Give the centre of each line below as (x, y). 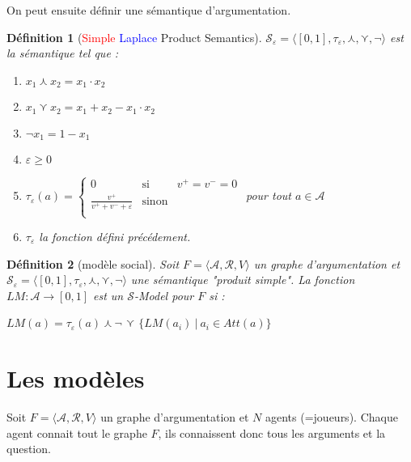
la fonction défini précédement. (115, 237)
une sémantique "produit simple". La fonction (243, 280)
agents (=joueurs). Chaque (331, 417)
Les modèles (76, 378)
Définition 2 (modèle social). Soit (93, 263)
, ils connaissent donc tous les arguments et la (272, 432)
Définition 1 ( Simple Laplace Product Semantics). (134, 37)
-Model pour (164, 295)
